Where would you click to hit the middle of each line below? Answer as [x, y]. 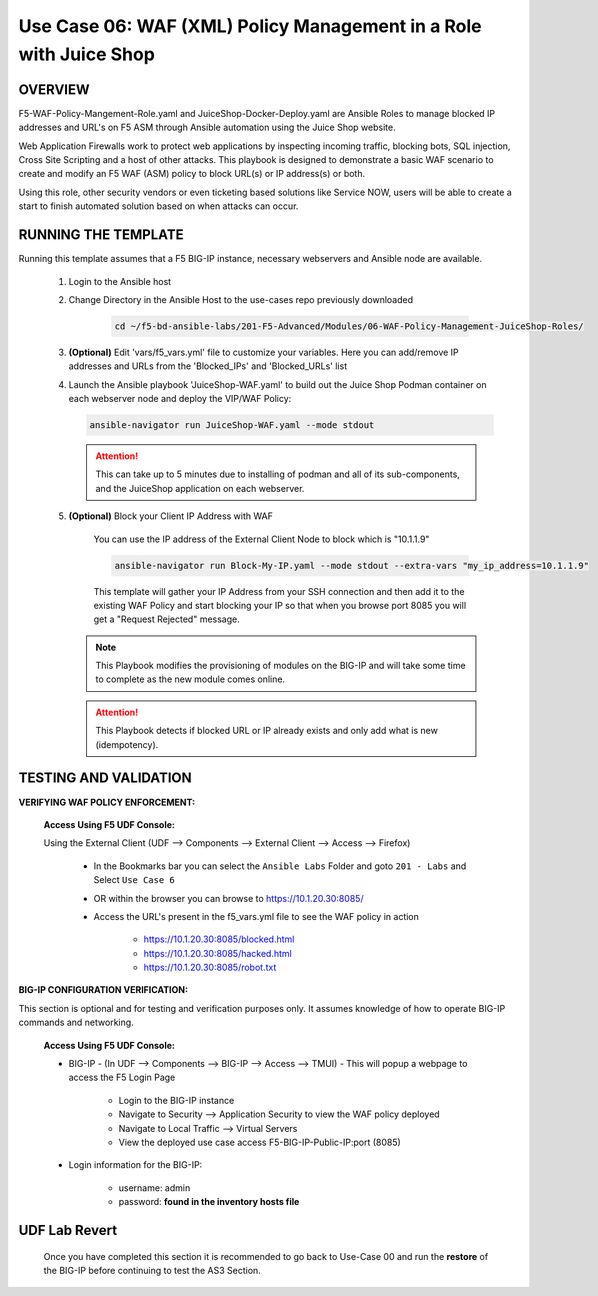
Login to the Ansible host [120, 281]
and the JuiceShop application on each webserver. [200, 488]
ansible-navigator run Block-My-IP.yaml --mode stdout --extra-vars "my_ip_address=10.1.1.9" [352, 565]
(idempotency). [127, 744]
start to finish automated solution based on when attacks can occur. [158, 206]
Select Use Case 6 [134, 880]
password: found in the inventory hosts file [209, 1202]
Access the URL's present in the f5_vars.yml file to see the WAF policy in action [256, 916]
